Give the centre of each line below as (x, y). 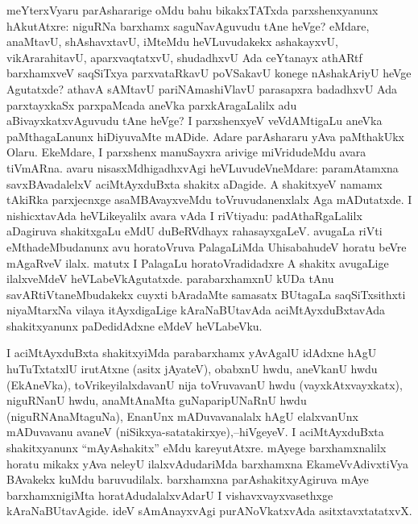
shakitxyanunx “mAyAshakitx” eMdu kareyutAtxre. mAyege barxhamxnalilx (197, 448)
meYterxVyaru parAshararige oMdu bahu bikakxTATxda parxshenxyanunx (192, 10)
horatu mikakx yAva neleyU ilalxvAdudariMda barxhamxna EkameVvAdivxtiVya (207, 463)
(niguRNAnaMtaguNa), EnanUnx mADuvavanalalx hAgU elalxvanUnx (182, 416)
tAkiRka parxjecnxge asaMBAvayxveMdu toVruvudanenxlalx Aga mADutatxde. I (209, 200)
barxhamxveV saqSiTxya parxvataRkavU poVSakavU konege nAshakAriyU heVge (209, 73)
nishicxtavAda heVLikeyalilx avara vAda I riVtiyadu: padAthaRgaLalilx (184, 215)
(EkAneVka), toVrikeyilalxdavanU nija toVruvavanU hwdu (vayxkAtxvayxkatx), (205, 384)
